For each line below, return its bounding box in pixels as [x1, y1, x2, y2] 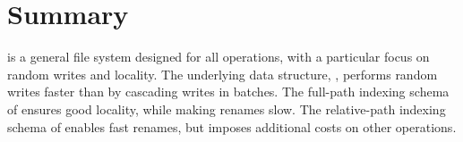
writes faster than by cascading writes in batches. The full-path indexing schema [7, 82, 450, 101]
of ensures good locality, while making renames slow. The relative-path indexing [7, 99, 446, 118]
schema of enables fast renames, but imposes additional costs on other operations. [7, 117, 457, 136]
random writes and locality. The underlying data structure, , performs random [7, 64, 438, 83]
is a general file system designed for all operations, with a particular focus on [7, 47, 430, 66]
